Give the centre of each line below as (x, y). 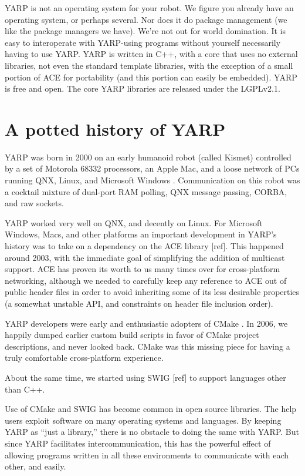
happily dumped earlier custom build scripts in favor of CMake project (132, 335)
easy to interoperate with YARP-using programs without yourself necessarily (143, 42)
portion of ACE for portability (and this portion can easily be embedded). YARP (151, 77)
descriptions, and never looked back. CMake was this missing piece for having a (148, 346)
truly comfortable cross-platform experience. (84, 358)
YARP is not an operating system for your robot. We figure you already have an (149, 8)
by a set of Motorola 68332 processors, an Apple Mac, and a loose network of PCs (152, 168)
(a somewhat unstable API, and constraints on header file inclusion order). (139, 303)
